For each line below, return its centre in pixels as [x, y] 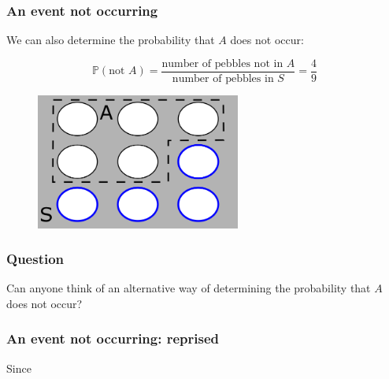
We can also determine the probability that [111, 40]
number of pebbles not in [222, 63]
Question [35, 259]
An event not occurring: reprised [113, 338]
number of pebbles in [223, 78]
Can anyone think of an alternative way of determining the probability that [189, 288]
